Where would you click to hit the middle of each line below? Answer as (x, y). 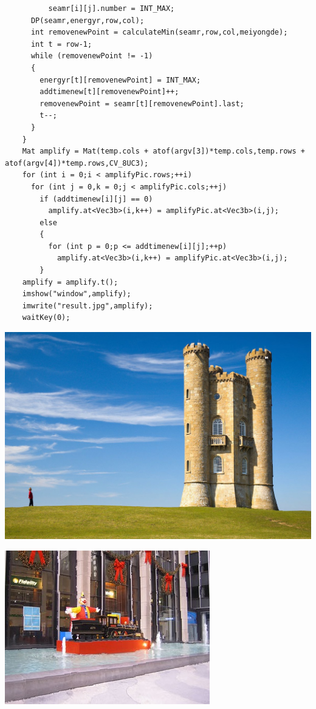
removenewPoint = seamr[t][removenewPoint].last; (142, 103)
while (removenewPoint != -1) (92, 56)
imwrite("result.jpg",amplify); (88, 306)
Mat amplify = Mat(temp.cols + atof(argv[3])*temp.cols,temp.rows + (163, 151)
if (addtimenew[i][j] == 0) (96, 199)
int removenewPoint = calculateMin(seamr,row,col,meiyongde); (159, 32)
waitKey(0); (46, 318)
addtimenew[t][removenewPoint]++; (109, 92)
